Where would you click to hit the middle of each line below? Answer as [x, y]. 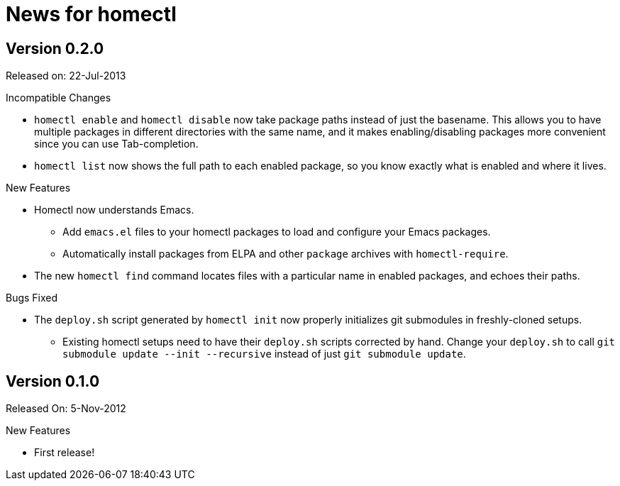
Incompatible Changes [59, 98]
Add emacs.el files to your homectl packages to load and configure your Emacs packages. [277, 232]
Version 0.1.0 [53, 381]
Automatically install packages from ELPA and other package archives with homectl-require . [286, 254]
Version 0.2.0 [55, 48]
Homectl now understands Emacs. [114, 210]
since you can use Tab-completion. [116, 144]
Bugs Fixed [32, 298]
